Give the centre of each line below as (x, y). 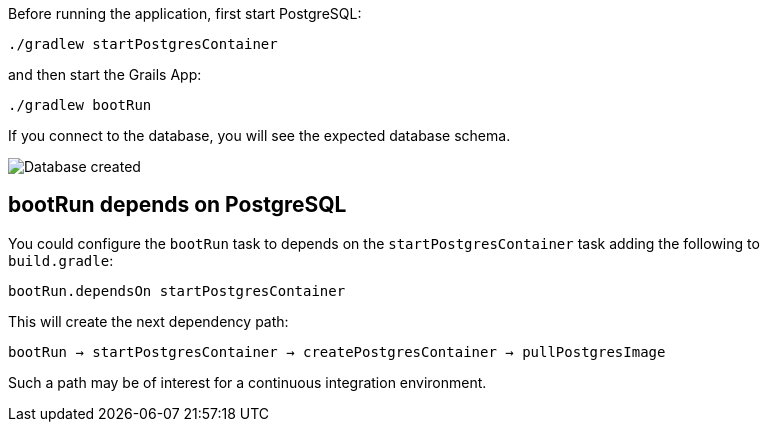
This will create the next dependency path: (148, 321)
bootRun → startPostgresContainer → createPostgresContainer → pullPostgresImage (337, 351)
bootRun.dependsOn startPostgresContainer (177, 290)
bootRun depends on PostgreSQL (177, 205)
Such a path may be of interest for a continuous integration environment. (247, 382)
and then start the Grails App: (105, 74)
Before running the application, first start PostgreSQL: (185, 13)
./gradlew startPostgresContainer (143, 44)
